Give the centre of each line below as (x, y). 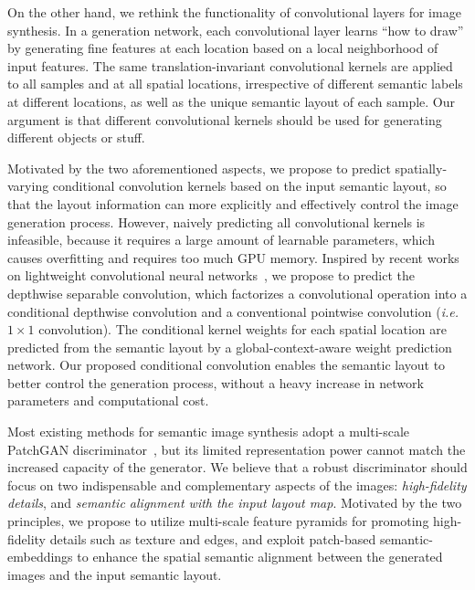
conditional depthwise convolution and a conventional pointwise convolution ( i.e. (233, 311)
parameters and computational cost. (108, 400)
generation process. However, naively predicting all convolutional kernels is (216, 221)
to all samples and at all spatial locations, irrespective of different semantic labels (235, 84)
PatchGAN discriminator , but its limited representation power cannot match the (237, 449)
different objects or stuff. (76, 137)
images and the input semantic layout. (115, 574)
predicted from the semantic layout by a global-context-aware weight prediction (230, 347)
